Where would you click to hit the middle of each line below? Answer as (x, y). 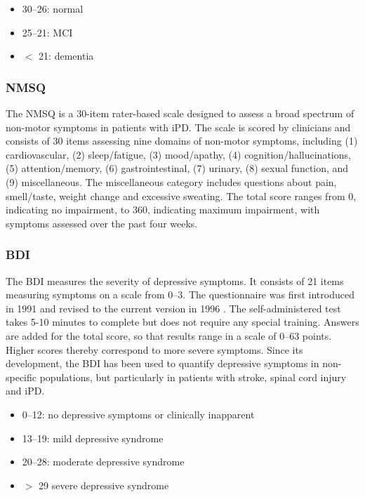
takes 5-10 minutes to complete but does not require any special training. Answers (182, 322)
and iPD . (25, 391)
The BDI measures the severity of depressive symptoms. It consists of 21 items (175, 280)
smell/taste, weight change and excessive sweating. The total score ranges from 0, (181, 196)
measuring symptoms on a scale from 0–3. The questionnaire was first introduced (180, 294)
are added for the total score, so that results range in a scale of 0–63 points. (169, 335)
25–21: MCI (47, 32)
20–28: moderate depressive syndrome (103, 462)
